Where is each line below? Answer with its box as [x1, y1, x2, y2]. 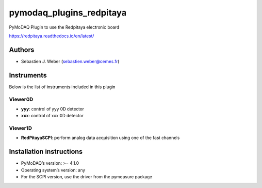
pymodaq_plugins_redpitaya [9, 7, 127, 18]
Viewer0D [9, 96, 33, 103]
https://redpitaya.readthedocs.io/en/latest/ [9, 33, 94, 39]
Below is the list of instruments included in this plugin [9, 84, 116, 90]
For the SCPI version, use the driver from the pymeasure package [21, 174, 152, 180]
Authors [9, 46, 34, 54]
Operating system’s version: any [21, 167, 85, 173]
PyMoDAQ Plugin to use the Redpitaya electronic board [9, 24, 119, 30]
